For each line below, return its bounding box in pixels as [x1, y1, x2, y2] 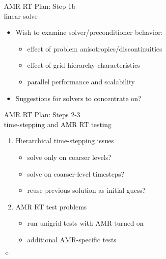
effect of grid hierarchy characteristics [27, 60, 140, 70]
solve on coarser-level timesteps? [27, 168, 125, 179]
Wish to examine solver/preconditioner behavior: [15, 27, 163, 37]
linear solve [4, 10, 38, 21]
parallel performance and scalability [27, 76, 135, 86]
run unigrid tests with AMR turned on [27, 218, 144, 228]
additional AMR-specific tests [27, 234, 116, 244]
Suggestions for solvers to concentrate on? [15, 93, 141, 103]
